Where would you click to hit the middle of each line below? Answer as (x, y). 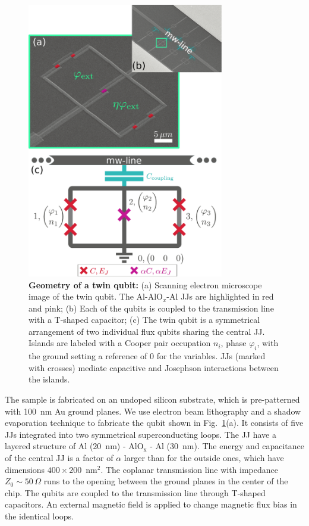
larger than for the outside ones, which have (204, 458)
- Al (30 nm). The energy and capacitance (227, 446)
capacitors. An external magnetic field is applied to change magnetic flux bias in (151, 504)
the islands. (49, 379)
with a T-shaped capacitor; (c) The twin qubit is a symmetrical (144, 320)
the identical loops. (39, 516)
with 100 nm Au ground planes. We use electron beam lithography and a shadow (153, 411)
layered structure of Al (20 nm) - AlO (74, 446)
